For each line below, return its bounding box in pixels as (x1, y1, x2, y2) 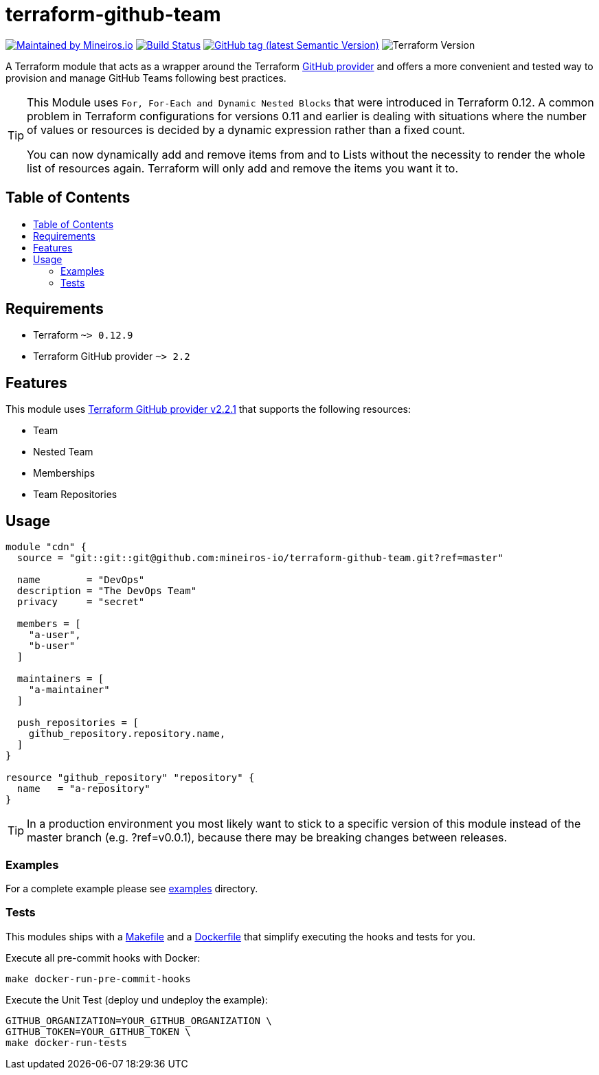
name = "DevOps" (16, 574, 145, 586)
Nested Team (33, 446, 93, 458)
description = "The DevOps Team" (16, 585, 197, 597)
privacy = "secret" (16, 596, 145, 608)
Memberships (33, 467, 95, 479)
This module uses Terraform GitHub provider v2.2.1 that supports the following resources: (5, 403, 411, 416)
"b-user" (28, 640, 76, 652)
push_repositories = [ (16, 717, 139, 729)
